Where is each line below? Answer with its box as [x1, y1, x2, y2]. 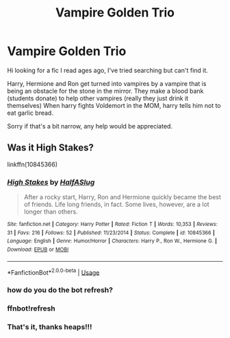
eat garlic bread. [7, 109, 53, 117]
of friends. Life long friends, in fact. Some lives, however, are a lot [23, 201, 210, 209]
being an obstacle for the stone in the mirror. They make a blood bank [7, 87, 204, 95]
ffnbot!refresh [7, 304, 56, 313]
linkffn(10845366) [7, 160, 58, 168]
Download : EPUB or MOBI [7, 246, 69, 253]
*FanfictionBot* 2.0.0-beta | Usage [7, 267, 100, 276]
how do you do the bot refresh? [7, 285, 113, 295]
